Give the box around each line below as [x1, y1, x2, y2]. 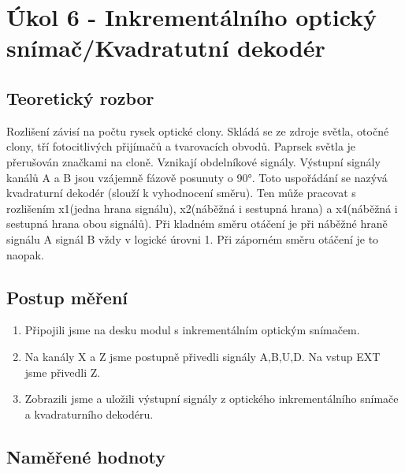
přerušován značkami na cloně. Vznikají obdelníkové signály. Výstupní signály [6, 153, 381, 169]
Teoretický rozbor [6, 85, 154, 110]
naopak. [6, 246, 44, 263]
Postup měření [6, 285, 128, 309]
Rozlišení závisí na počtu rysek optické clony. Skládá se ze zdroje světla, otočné [6, 122, 389, 139]
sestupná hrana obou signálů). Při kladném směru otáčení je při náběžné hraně [6, 215, 388, 232]
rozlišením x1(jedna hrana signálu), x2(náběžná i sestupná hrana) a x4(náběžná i [6, 199, 398, 216]
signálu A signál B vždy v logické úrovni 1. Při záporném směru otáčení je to [6, 230, 379, 247]
